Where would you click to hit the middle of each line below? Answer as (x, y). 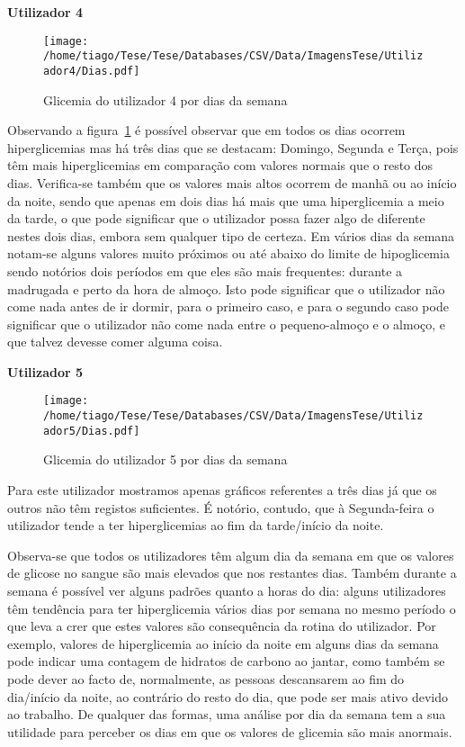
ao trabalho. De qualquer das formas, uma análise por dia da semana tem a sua (227, 714)
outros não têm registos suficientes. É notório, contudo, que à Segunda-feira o (221, 507)
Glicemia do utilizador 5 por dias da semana (165, 459)
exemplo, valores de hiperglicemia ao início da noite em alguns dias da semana (223, 643)
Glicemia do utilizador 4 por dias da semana (165, 99)
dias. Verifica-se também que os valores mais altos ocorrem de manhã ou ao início (232, 182)
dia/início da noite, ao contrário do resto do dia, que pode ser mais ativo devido (228, 696)
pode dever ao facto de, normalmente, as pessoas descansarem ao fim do (206, 678)
